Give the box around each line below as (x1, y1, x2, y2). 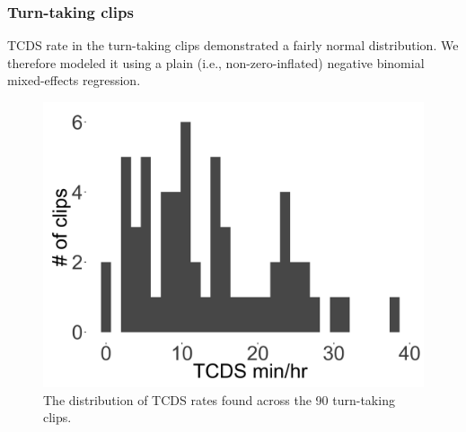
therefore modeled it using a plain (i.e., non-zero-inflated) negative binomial (7, 53, 425, 72)
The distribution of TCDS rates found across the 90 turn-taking (43, 390, 395, 409)
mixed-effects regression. (7, 71, 141, 90)
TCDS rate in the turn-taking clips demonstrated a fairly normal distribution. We (7, 36, 459, 55)
